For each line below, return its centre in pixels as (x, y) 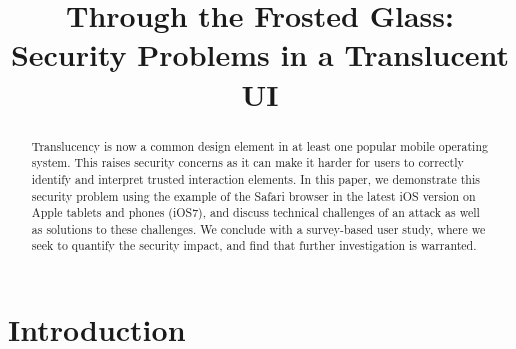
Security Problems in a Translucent (260, 54)
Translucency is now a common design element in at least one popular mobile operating (259, 145)
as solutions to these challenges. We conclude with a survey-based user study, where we (258, 228)
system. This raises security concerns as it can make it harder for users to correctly (247, 162)
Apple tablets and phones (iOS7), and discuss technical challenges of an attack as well (255, 212)
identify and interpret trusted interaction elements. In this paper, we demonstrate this (255, 178)
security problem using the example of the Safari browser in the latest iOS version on (253, 195)
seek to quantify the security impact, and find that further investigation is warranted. (254, 245)
